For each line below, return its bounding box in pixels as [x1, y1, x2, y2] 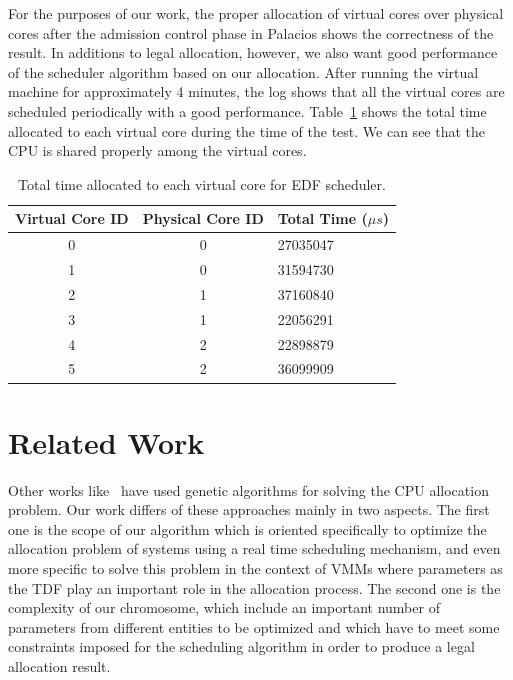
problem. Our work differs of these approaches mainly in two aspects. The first [8, 499, 490, 520]
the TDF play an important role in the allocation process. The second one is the [8, 577, 501, 598]
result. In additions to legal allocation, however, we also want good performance [8, 42, 498, 63]
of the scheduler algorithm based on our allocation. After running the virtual [8, 61, 479, 82]
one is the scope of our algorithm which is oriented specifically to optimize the [8, 518, 487, 539]
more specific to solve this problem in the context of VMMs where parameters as [8, 558, 503, 578]
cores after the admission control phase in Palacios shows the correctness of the [8, 22, 494, 43]
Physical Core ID [142, 208, 264, 229]
